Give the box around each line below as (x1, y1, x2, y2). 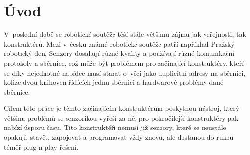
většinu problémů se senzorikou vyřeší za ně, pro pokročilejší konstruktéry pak (4, 112, 239, 123)
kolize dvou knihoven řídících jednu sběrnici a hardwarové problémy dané (4, 77, 224, 87)
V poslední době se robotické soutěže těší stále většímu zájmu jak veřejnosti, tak (4, 29, 246, 39)
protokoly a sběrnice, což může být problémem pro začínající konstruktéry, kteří (4, 57, 244, 68)
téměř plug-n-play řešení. (4, 141, 79, 152)
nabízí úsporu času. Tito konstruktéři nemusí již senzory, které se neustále (4, 122, 226, 132)
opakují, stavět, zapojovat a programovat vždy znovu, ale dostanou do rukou (4, 132, 234, 142)
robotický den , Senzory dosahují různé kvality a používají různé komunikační (4, 48, 235, 58)
